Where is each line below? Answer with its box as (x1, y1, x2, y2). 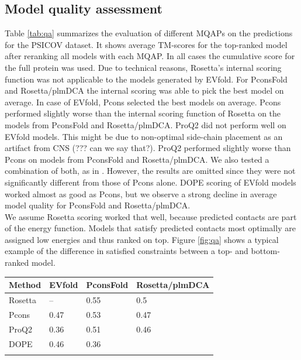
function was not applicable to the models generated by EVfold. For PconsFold (5, 73, 288, 85)
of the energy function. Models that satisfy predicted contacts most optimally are (5, 222, 296, 234)
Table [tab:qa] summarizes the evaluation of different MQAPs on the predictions (5, 27, 293, 39)
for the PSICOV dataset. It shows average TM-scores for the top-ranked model (5, 38, 288, 50)
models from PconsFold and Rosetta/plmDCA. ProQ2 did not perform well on (5, 118, 286, 131)
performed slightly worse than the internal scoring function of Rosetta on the (5, 107, 281, 119)
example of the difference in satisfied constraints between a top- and (5, 245, 248, 257)
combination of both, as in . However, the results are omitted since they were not (5, 164, 296, 177)
